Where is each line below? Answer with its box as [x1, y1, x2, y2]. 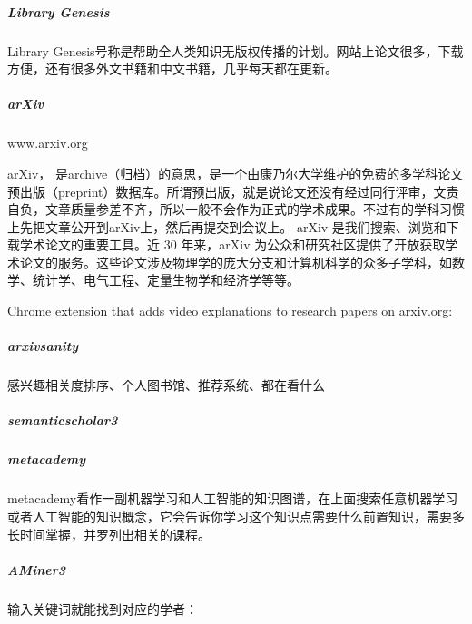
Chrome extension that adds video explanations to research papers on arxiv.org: [7, 301, 453, 320]
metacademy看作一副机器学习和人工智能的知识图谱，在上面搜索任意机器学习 [7, 489, 458, 508]
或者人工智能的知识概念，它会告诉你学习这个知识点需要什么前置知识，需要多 [7, 506, 465, 525]
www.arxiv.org [7, 133, 88, 152]
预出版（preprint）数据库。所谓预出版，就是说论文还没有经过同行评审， [7, 181, 434, 200]
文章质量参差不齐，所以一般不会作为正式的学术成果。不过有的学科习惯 [44, 200, 465, 219]
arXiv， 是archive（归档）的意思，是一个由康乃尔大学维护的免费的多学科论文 [7, 163, 464, 182]
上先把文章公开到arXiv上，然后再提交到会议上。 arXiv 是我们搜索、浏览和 [7, 217, 447, 236]
